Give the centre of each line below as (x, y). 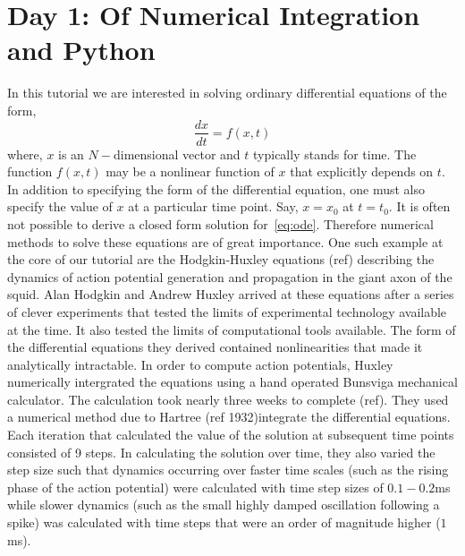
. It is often (419, 206)
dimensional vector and (177, 154)
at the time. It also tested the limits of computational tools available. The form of (232, 329)
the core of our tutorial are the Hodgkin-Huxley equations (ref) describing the (221, 259)
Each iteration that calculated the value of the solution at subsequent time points (231, 435)
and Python (81, 50)
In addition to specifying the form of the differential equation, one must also (216, 188)
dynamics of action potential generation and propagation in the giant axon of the (230, 276)
